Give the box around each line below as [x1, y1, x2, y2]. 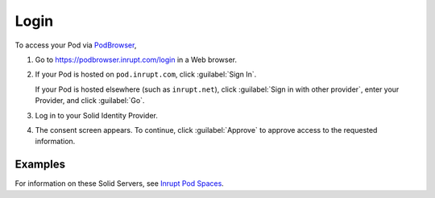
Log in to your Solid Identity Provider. [35, 110, 159, 120]
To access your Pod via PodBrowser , [14, 40, 137, 50]
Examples [14, 158, 66, 171]
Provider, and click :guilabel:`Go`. [35, 96, 145, 105]
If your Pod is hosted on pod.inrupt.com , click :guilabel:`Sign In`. [35, 69, 257, 80]
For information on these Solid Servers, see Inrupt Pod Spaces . [14, 179, 225, 188]
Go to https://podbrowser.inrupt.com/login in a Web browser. [35, 55, 238, 64]
